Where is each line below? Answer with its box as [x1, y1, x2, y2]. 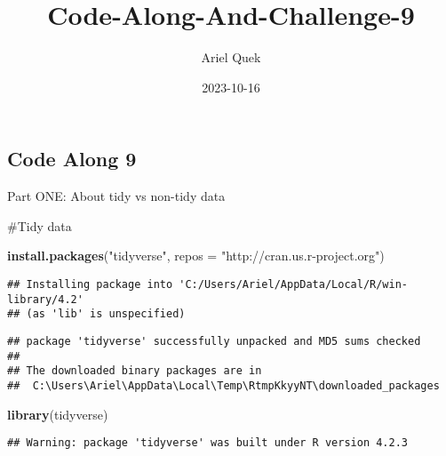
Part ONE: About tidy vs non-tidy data [7, 187, 226, 205]
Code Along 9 [7, 145, 137, 172]
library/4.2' [7, 292, 84, 306]
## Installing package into [7, 277, 173, 291]
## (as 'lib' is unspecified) [7, 308, 186, 321]
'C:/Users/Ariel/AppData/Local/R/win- [179, 277, 409, 291]
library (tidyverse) [7, 404, 108, 423]
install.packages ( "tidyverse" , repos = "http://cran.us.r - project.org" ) [7, 246, 385, 265]
